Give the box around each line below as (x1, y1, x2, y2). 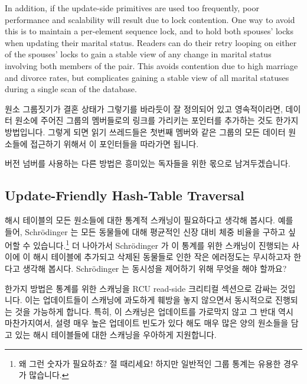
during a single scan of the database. (5, 83, 137, 95)
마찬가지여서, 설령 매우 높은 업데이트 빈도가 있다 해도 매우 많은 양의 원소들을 (5, 317, 289, 329)
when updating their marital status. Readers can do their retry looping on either (5, 36, 297, 48)
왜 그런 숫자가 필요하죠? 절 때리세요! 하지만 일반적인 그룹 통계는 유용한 (18, 357, 281, 369)
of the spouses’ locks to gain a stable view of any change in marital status (5, 48, 272, 60)
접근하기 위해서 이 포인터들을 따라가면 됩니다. (30, 137, 199, 149)
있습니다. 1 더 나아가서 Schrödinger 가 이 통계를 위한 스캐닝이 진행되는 (32, 237, 289, 251)
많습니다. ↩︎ (29, 369, 69, 381)
